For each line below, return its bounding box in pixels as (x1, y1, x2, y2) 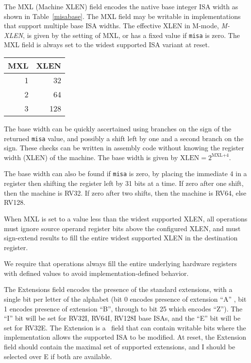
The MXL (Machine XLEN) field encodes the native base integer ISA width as (4, 1, 238, 11)
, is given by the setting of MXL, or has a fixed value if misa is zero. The (23, 30, 240, 40)
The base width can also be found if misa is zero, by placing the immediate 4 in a (4, 168, 247, 179)
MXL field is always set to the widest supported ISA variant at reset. (4, 39, 210, 50)
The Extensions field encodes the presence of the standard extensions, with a (4, 284, 233, 294)
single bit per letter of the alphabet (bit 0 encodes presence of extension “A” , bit (4, 294, 247, 304)
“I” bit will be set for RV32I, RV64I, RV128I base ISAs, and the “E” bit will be (4, 313, 241, 323)
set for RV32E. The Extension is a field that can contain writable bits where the (4, 322, 246, 332)
